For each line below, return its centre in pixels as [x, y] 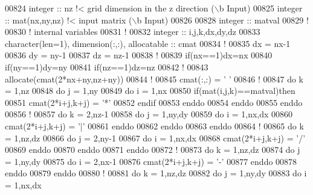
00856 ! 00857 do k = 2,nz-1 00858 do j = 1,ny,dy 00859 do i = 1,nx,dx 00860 [149, 114]
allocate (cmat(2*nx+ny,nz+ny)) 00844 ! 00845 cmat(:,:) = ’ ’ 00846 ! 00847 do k [154, 79]
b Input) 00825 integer [261, 8]
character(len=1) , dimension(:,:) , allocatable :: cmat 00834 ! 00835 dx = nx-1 [148, 43]
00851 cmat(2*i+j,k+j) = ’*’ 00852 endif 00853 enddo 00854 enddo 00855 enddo [154, 102]
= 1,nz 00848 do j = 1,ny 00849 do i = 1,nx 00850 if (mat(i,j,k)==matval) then [150, 91]
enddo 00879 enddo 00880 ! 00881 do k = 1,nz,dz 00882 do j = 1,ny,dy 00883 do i [156, 173]
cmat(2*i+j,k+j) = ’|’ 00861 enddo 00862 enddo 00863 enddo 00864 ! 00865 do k [154, 125]
